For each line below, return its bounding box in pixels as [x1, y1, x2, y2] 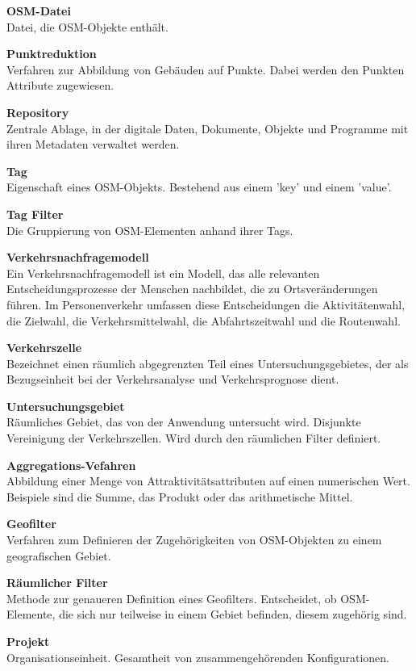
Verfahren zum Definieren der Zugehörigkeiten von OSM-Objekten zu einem [6, 531, 382, 548]
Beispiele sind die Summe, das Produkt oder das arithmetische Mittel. [6, 488, 353, 505]
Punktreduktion [6, 45, 97, 62]
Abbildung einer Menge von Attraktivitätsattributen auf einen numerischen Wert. [6, 472, 410, 489]
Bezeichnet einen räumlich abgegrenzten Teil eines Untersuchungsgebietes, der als [6, 354, 409, 371]
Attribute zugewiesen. [6, 77, 114, 94]
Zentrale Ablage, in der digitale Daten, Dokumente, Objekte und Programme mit [6, 120, 409, 136]
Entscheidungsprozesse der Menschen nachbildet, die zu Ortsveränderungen [6, 280, 378, 297]
